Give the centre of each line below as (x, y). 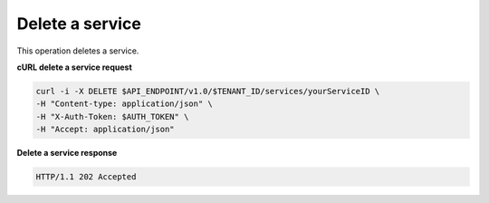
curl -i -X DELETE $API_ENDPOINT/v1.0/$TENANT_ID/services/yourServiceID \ (208, 91)
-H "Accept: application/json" (105, 130)
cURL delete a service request (75, 67)
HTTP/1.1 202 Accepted (86, 177)
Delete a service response (67, 153)
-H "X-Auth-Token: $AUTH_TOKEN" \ (112, 116)
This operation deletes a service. (78, 51)
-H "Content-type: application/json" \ (124, 104)
